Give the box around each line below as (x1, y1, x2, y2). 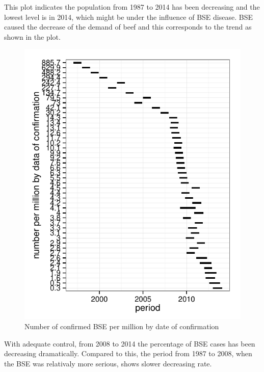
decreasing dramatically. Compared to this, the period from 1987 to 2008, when (4, 348, 252, 359)
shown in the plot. (4, 31, 61, 42)
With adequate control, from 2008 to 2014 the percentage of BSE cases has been (4, 338, 255, 349)
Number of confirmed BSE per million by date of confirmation (24, 321, 219, 331)
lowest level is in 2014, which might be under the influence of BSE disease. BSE (4, 11, 253, 22)
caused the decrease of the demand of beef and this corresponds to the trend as (4, 21, 252, 32)
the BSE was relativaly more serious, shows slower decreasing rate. (4, 358, 212, 368)
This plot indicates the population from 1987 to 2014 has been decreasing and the (4, 2, 260, 12)
